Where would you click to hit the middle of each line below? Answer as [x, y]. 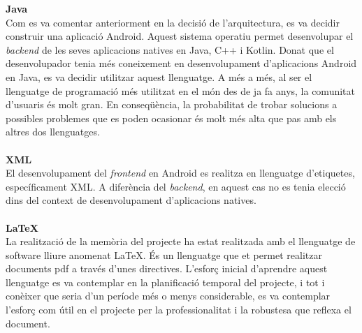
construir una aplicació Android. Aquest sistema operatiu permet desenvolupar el [180, 36]
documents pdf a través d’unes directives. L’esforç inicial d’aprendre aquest [167, 268]
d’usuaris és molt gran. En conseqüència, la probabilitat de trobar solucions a [172, 104]
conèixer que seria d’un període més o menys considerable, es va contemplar [168, 296]
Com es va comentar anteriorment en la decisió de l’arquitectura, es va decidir [173, 22]
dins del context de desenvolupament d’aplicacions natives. [131, 200]
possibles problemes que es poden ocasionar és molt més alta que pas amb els [171, 118]
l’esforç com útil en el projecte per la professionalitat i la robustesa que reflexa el [179, 310]
